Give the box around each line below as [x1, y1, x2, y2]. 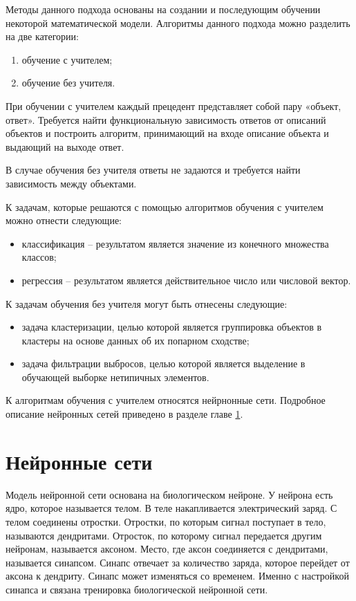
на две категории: [6, 29, 79, 44]
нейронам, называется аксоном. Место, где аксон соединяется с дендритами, [6, 542, 328, 556]
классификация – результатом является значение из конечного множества [21, 236, 329, 250]
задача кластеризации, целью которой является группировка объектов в [21, 320, 322, 334]
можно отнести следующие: [6, 213, 122, 228]
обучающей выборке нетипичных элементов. [21, 369, 209, 384]
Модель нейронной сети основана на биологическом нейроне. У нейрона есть [6, 487, 333, 501]
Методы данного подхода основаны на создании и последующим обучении [6, 2, 321, 16]
